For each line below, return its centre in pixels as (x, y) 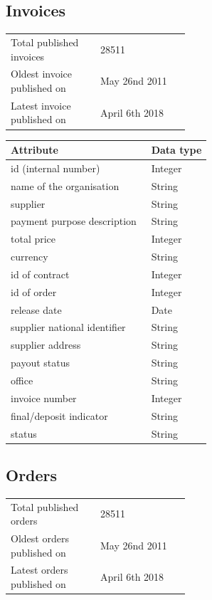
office (22, 380)
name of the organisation (65, 185)
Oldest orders (40, 538)
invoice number (44, 398)
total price (33, 239)
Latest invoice (41, 105)
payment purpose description (74, 221)
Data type (176, 150)
